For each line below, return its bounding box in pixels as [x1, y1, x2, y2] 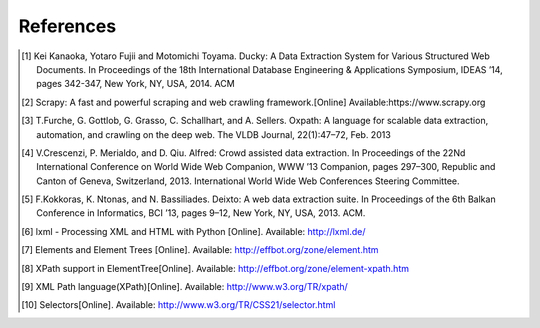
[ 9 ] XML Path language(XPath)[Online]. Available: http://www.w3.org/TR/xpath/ [21, 281, 349, 293]
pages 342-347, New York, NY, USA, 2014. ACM [36, 78, 235, 90]
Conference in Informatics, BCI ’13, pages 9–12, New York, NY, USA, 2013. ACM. [36, 207, 366, 219]
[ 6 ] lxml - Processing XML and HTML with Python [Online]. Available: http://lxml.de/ [21, 225, 366, 237]
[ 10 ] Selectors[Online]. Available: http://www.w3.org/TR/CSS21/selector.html [21, 299, 336, 311]
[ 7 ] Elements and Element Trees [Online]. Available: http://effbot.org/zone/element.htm [21, 244, 379, 256]
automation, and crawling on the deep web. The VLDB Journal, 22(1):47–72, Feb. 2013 [36, 128, 392, 140]
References [18, 15, 117, 37]
